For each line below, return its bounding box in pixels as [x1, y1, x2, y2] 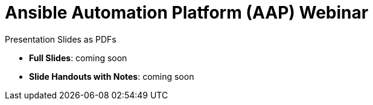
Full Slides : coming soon [29, 52, 127, 63]
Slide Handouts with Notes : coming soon [29, 71, 194, 82]
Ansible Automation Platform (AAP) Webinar [5, 2, 369, 23]
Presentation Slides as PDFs [5, 34, 116, 44]
